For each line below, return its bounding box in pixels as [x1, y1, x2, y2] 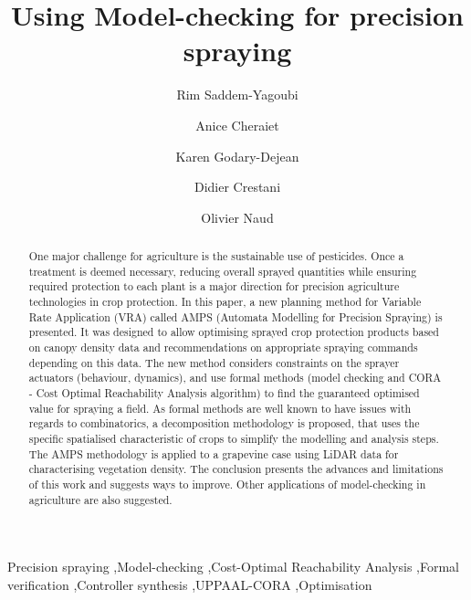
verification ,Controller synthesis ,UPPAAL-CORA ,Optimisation [7, 574, 372, 594]
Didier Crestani [194, 177, 281, 196]
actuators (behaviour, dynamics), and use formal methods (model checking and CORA [28, 370, 442, 385]
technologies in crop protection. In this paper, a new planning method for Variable [28, 294, 422, 310]
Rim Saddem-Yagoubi [176, 85, 298, 104]
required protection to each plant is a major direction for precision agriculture [28, 279, 400, 294]
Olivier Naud [201, 207, 274, 226]
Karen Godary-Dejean [175, 146, 299, 165]
